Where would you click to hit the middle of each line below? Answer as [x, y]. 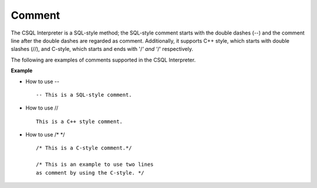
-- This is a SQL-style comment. [84, 95]
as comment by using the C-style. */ [90, 172]
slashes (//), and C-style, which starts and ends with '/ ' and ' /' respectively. [102, 49]
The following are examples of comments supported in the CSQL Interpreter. [103, 60]
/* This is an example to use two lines [95, 165]
